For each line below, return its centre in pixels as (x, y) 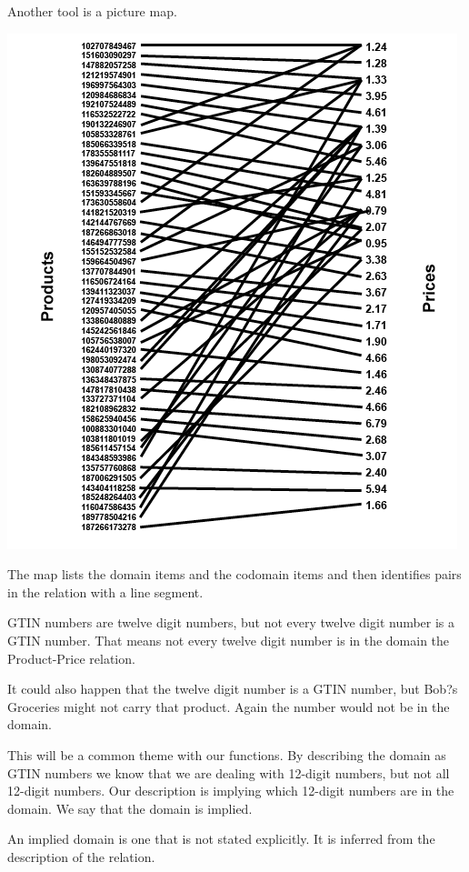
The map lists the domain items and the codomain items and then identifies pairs (234, 574)
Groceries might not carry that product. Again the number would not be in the (229, 706)
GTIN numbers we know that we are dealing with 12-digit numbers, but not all (229, 772)
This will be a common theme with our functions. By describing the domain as (227, 754)
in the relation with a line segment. (105, 591)
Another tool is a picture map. (92, 11)
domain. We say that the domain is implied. (130, 808)
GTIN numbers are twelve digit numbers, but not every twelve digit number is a (231, 622)
